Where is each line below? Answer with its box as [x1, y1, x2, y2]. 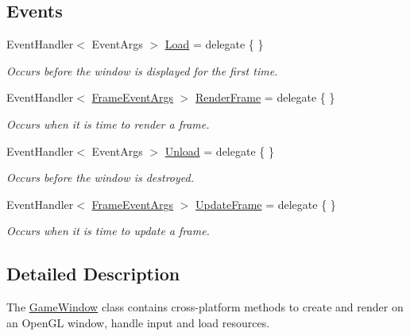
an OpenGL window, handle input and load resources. [6, 314, 270, 330]
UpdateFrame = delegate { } [195, 195, 336, 212]
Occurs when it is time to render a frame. [6, 115, 210, 132]
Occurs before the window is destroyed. [6, 169, 194, 186]
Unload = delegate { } [164, 142, 274, 159]
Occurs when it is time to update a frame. [6, 222, 210, 239]
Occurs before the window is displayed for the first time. [6, 62, 278, 79]
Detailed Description [6, 261, 180, 286]
